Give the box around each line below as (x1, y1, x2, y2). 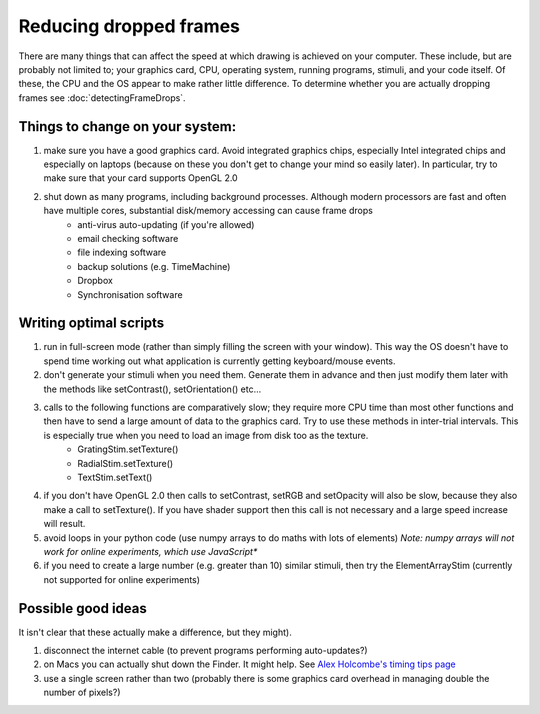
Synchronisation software (77, 288, 184, 300)
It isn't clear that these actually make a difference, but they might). (18, 626, 292, 638)
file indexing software (77, 246, 167, 259)
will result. (43, 518, 86, 530)
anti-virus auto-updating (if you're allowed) (77, 218, 255, 230)
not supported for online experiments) (43, 573, 200, 585)
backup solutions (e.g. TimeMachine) (77, 260, 231, 272)
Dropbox (77, 275, 114, 287)
